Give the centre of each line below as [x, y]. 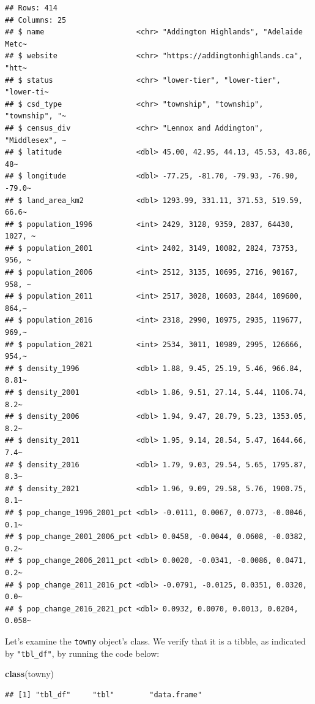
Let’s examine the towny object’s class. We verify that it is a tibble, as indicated [155, 641]
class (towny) [30, 674]
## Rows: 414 [31, 8]
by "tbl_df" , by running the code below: [82, 653]
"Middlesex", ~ [36, 140]
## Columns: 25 [36, 20]
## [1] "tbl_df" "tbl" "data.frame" [104, 694]
